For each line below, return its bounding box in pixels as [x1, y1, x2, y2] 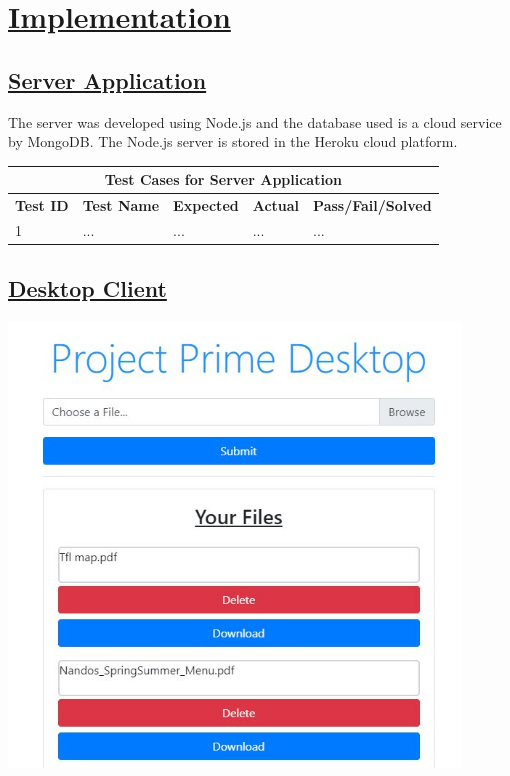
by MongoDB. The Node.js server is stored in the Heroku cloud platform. [8, 131, 458, 152]
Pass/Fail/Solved [313, 195, 432, 216]
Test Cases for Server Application [104, 169, 342, 190]
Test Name [82, 195, 160, 216]
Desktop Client [8, 273, 167, 304]
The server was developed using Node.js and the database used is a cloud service [8, 111, 502, 132]
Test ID [15, 195, 69, 216]
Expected [173, 195, 239, 216]
